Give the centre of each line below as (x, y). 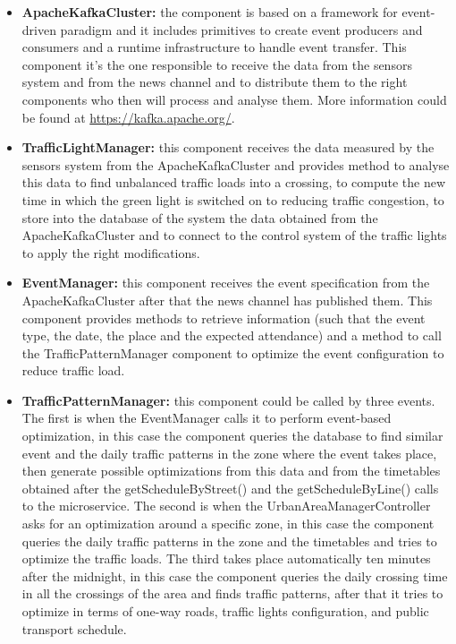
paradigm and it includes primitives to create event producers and (241, 29)
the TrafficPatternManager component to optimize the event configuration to (233, 352)
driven (39, 29)
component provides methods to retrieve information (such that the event (224, 318)
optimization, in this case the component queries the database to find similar (232, 436)
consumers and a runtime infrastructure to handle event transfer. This (214, 47)
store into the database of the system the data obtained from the (200, 217)
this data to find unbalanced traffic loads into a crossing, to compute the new (234, 182)
